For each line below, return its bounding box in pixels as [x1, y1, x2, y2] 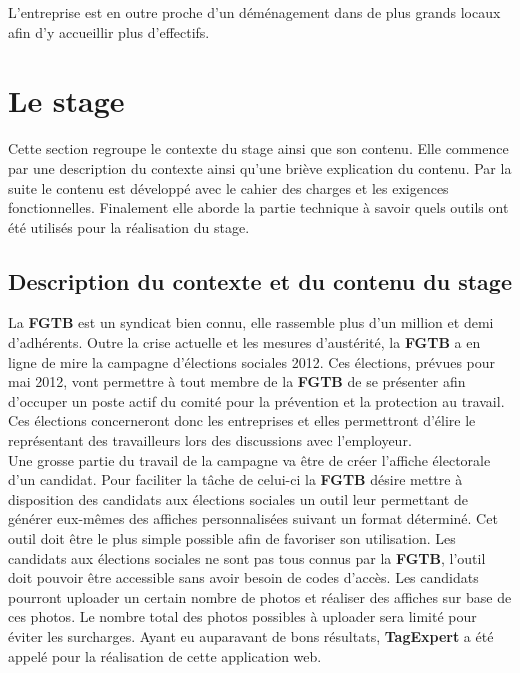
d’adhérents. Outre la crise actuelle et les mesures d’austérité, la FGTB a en [8, 332, 481, 353]
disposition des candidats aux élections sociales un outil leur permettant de [8, 488, 468, 509]
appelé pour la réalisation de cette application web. [8, 645, 322, 666]
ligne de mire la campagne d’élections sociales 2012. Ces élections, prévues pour [8, 351, 496, 372]
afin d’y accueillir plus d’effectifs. [8, 21, 210, 42]
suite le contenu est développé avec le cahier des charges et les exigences [8, 177, 449, 198]
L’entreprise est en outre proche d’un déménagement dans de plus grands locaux [8, 2, 501, 22]
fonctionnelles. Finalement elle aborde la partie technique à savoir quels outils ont [8, 197, 509, 218]
